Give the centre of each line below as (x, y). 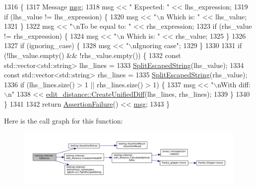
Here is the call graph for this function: (64, 120)
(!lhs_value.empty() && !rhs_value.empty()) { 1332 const (93, 55)
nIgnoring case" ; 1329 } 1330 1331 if (187, 45)
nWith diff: (234, 84)
